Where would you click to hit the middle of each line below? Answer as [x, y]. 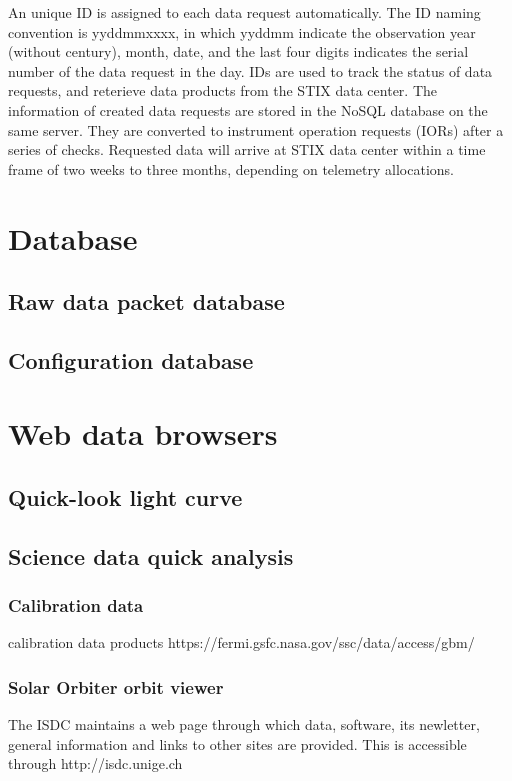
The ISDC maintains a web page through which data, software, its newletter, [244, 724]
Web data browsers [143, 433]
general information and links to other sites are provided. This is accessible [237, 743]
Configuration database [131, 359]
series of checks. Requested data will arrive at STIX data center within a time [247, 149]
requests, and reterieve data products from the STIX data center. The [223, 90]
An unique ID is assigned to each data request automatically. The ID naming [244, 12]
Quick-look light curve [125, 497]
